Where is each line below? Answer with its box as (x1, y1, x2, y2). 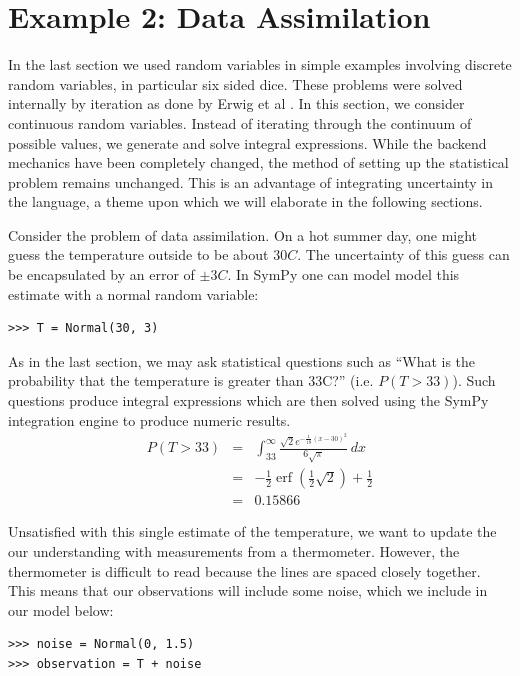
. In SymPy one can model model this (227, 264, 460, 285)
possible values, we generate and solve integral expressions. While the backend (8, 132, 487, 153)
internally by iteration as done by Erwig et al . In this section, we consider (8, 93, 465, 114)
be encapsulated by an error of (8, 264, 195, 285)
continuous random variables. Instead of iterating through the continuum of (8, 112, 472, 133)
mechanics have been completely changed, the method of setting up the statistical (8, 152, 509, 173)
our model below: (8, 599, 114, 620)
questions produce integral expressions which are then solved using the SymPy (8, 390, 489, 411)
